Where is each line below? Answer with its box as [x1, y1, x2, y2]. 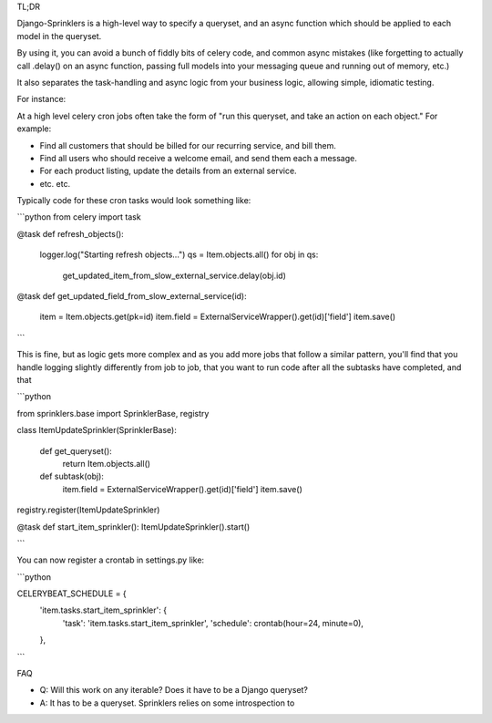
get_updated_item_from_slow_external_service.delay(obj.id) [62, 270, 287, 281]
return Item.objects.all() [62, 458, 150, 469]
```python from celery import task [16, 212, 141, 222]
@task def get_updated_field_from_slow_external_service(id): [16, 291, 247, 302]
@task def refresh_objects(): [16, 228, 125, 239]
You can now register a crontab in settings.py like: [16, 554, 205, 565]
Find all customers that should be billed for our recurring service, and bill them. [39, 139, 336, 150]
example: [16, 123, 52, 134]
